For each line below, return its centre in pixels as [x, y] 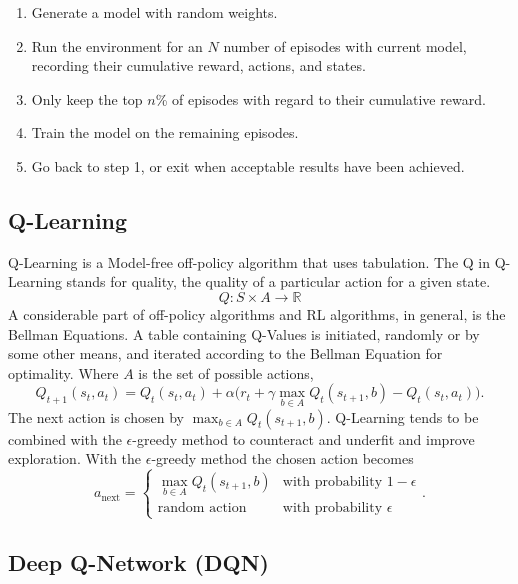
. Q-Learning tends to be [402, 416]
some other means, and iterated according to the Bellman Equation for [225, 353]
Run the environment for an [117, 45]
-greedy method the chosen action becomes [282, 458]
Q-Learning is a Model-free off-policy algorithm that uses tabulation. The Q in [249, 261]
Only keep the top [87, 98]
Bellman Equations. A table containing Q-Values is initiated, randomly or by [244, 333]
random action [202, 508]
